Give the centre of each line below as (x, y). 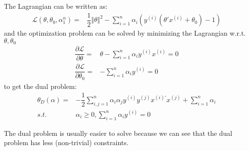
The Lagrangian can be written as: (56, 6)
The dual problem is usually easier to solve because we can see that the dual (118, 133)
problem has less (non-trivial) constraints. (66, 142)
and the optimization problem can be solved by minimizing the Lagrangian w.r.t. (125, 33)
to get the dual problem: (40, 86)
